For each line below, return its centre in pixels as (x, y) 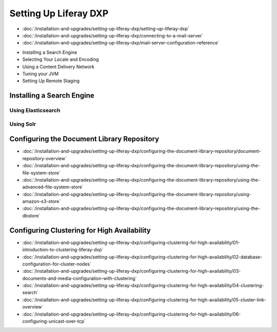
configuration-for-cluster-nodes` (57, 264)
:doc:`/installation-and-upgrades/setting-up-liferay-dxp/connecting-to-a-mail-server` (113, 35)
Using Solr (23, 124)
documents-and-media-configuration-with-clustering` (80, 278)
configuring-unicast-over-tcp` (54, 321)
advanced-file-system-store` (53, 187)
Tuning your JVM (41, 74)
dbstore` (31, 215)
